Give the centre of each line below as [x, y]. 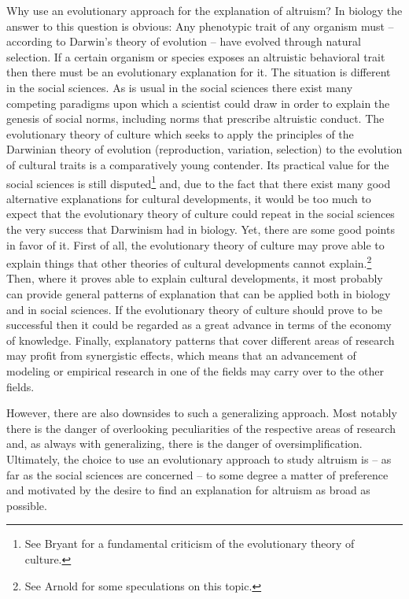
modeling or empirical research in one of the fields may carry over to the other [195, 370]
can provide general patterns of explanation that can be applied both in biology [199, 294]
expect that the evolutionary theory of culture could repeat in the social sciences [201, 214]
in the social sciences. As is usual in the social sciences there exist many [180, 87]
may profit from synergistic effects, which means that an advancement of [181, 355]
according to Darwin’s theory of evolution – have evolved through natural [184, 41]
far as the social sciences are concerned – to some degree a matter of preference [197, 474]
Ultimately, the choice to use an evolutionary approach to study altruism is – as [199, 458]
